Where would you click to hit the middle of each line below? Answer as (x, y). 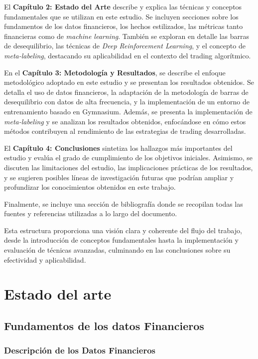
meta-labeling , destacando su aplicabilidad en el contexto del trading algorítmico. (128, 55)
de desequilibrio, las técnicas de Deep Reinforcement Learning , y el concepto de (125, 46)
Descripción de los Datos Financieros (80, 350)
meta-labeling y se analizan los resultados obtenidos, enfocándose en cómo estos (125, 121)
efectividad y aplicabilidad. (45, 259)
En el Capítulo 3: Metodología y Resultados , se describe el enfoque (115, 72)
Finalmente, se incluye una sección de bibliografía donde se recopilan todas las (124, 203)
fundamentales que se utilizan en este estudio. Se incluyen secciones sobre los (121, 16)
